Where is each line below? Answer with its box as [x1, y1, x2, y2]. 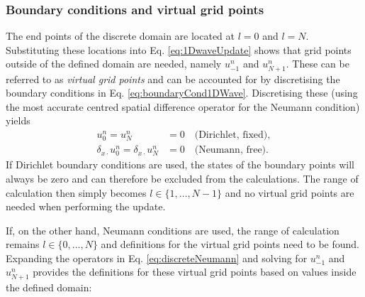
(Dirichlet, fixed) [194, 129, 268, 140]
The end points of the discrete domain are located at [6, 28, 235, 43]
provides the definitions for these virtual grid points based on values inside [33, 264, 356, 279]
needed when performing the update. [6, 199, 166, 214]
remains [6, 237, 40, 252]
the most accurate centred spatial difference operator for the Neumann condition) [6, 99, 360, 114]
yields [6, 113, 30, 128]
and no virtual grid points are [225, 185, 354, 200]
